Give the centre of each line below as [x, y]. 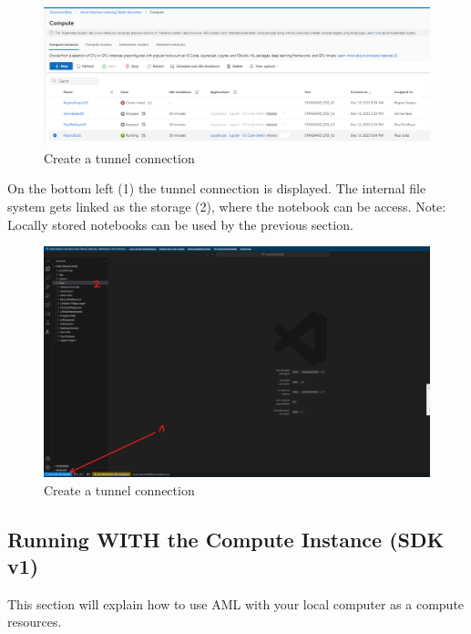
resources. [35, 622]
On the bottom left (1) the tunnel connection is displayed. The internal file [217, 188]
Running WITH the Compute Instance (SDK [226, 539]
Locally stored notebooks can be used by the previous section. [180, 224]
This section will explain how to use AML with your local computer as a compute [236, 603]
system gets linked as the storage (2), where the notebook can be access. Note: [227, 206]
